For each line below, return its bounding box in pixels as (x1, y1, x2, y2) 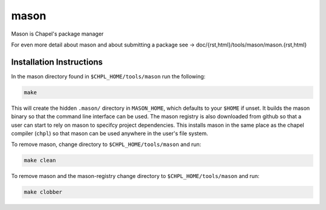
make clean (24, 157, 56, 164)
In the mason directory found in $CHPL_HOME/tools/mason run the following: (11, 72, 206, 80)
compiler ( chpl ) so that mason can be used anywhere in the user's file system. (11, 130, 208, 137)
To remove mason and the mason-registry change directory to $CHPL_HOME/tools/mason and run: (11, 173, 260, 180)
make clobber (24, 189, 63, 196)
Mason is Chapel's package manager (11, 30, 104, 37)
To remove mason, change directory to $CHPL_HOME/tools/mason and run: (11, 141, 202, 148)
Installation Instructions (11, 57, 103, 67)
